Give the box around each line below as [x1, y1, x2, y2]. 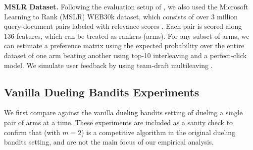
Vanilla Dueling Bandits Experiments [4, 84, 199, 99]
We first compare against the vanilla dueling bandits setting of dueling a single [4, 107, 243, 118]
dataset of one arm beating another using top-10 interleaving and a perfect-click [4, 50, 247, 60]
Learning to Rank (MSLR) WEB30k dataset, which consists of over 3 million [4, 11, 238, 21]
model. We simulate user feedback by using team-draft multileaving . [4, 60, 213, 70]
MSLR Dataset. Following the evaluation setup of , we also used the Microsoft [4, 1, 249, 11]
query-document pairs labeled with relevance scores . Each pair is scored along [4, 21, 242, 31]
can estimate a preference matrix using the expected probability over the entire [4, 40, 244, 51]
